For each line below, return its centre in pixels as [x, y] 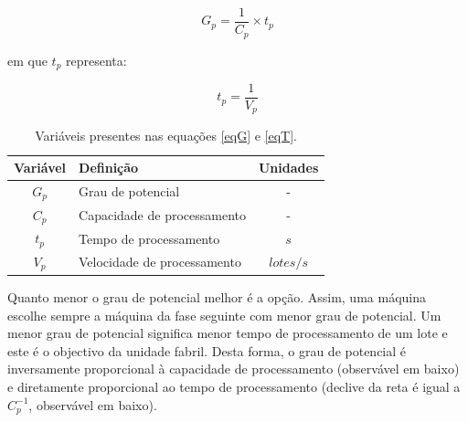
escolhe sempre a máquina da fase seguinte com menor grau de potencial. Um [224, 315]
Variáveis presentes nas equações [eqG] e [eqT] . [166, 136]
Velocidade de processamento [160, 262]
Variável [40, 168]
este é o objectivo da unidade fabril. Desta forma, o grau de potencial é [207, 350]
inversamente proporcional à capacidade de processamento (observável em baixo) [234, 369]
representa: [96, 60]
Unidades [288, 168]
